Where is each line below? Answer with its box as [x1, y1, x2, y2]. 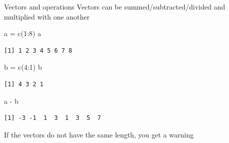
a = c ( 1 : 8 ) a [4, 28, 41, 39]
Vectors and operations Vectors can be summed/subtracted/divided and [4, 2, 225, 12]
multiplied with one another [4, 11, 90, 22]
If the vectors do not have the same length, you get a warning [4, 129, 194, 139]
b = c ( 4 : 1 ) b [4, 62, 42, 72]
